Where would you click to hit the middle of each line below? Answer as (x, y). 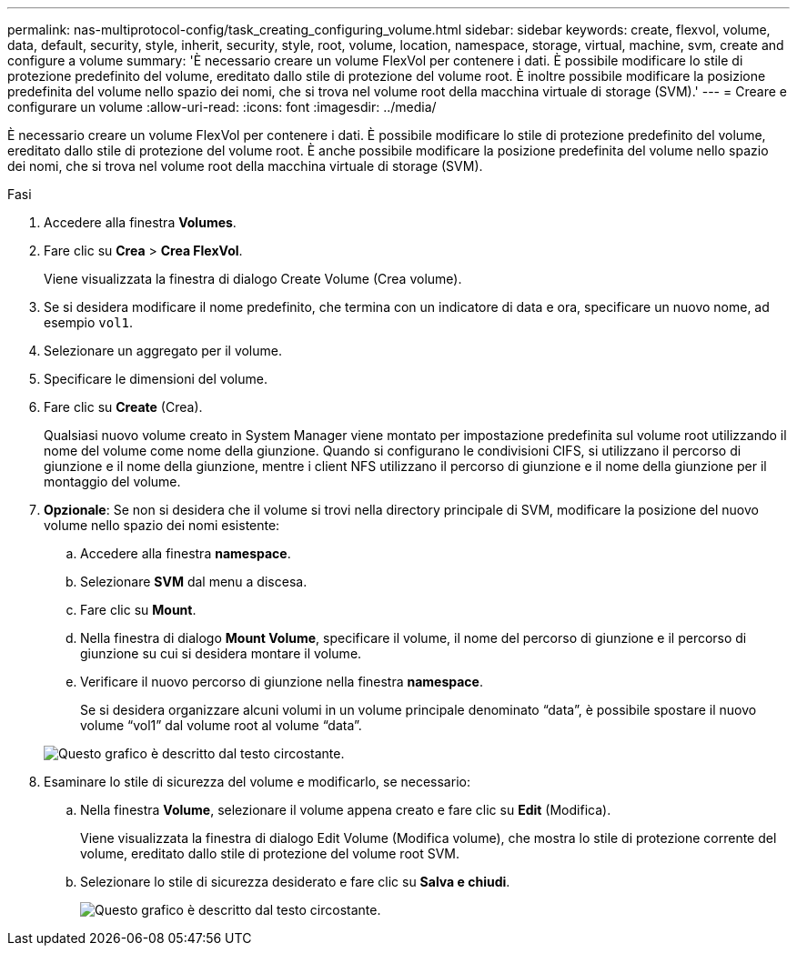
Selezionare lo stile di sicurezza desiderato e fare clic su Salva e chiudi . (295, 882)
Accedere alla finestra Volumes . (140, 222)
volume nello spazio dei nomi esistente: (162, 525)
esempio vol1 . (89, 322)
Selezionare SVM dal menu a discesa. (194, 582)
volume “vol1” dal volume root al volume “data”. (221, 725)
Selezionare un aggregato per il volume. (163, 351)
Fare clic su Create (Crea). (123, 407)
